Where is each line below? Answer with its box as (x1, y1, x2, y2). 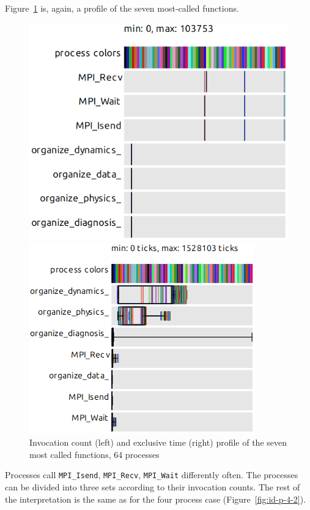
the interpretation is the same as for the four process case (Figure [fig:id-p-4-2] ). (5, 492, 306, 505)
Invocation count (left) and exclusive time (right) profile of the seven (29, 436, 287, 449)
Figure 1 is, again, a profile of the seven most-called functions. (5, 2, 239, 14)
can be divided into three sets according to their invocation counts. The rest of (5, 480, 300, 493)
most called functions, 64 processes (29, 448, 160, 460)
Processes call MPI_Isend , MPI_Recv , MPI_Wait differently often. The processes (5, 468, 298, 481)
